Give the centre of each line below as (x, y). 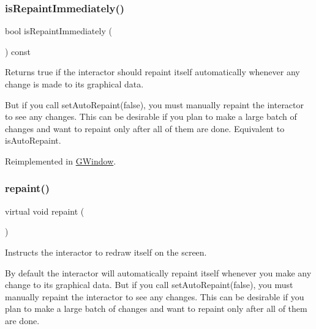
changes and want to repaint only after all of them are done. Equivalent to (145, 128)
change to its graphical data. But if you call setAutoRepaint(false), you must (149, 285)
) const (18, 51)
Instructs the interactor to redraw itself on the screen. (106, 252)
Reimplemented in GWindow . (61, 161)
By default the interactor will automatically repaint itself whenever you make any (158, 272)
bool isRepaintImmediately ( (58, 31)
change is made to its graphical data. (74, 84)
